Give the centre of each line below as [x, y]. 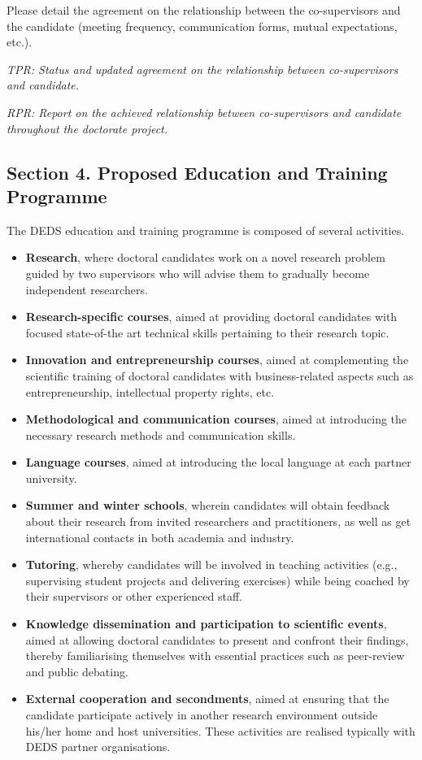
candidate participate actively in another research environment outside [202, 714]
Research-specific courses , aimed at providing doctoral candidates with [211, 317]
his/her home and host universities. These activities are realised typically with [220, 730]
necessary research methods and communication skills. [161, 434]
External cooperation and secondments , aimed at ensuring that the [207, 699]
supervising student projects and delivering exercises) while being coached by [218, 580]
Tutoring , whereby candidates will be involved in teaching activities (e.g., [211, 565]
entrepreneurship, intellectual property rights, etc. [150, 391]
